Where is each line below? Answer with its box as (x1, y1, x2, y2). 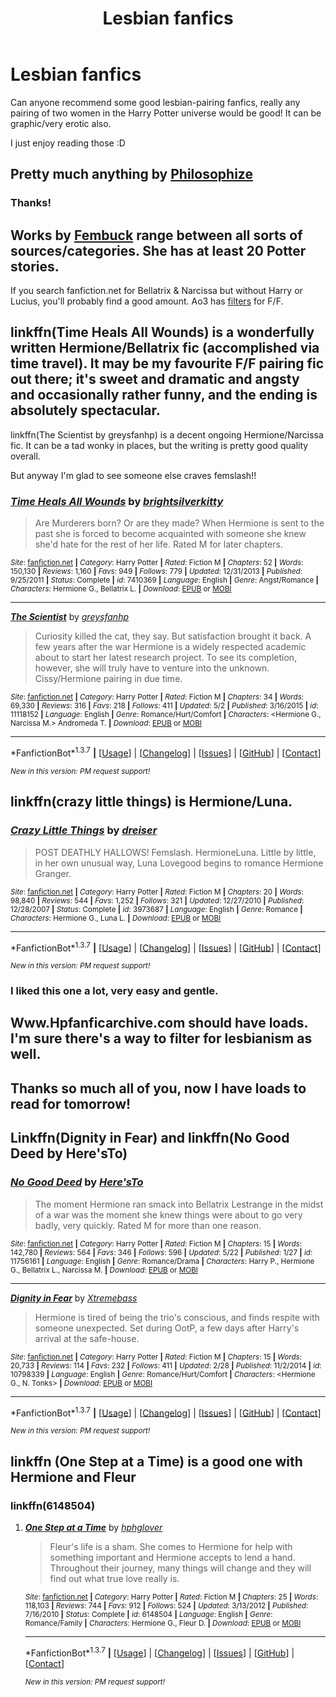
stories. (10, 258, 60, 275)
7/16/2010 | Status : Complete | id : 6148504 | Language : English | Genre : (24, 1609, 273, 1619)
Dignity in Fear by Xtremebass (10, 1292, 138, 1304)
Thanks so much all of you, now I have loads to (10, 1080, 307, 1097)
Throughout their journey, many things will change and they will (49, 1562, 312, 1574)
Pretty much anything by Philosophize (10, 166, 253, 183)
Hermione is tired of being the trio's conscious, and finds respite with (34, 1311, 320, 1323)
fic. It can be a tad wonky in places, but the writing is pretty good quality (10, 439, 309, 451)
